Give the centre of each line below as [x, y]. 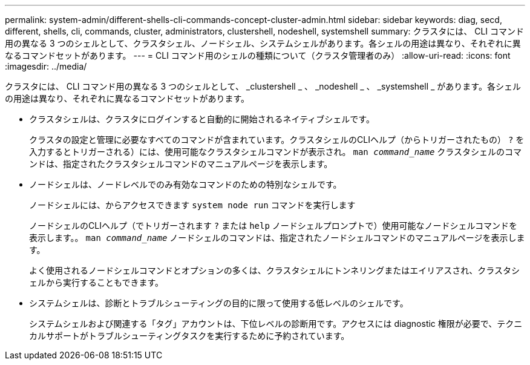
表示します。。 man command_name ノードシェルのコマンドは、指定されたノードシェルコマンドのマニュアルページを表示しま [277, 238]
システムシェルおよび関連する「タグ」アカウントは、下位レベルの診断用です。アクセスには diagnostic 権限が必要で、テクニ [276, 324]
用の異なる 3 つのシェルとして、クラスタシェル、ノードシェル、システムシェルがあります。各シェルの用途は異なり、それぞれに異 [263, 43]
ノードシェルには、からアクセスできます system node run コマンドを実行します [192, 205]
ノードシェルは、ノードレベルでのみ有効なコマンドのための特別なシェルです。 [185, 184]
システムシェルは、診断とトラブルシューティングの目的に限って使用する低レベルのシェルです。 [219, 303]
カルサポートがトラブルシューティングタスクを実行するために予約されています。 [189, 336]
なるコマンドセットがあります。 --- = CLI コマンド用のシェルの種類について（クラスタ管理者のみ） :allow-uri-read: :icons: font [258, 55]
